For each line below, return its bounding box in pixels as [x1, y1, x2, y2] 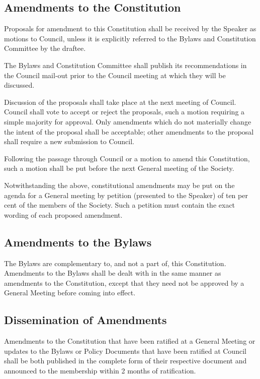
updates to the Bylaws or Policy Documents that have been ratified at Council [4, 345, 246, 356]
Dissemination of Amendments [4, 312, 167, 328]
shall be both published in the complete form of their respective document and [4, 355, 247, 366]
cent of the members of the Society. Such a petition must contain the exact [4, 200, 235, 210]
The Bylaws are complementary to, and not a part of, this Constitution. [4, 258, 226, 268]
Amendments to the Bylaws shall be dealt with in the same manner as [4, 268, 221, 278]
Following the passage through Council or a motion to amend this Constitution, [4, 153, 250, 163]
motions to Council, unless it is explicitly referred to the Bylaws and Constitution [4, 33, 256, 43]
